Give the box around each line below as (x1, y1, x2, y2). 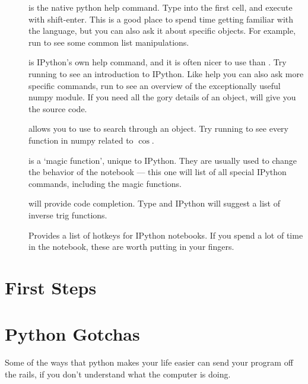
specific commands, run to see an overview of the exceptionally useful (28, 79, 281, 91)
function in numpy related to (28, 134, 134, 146)
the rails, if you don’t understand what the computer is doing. (5, 367, 231, 380)
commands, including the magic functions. (28, 177, 182, 189)
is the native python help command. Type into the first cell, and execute (28, 1, 293, 13)
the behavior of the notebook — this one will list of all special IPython (28, 166, 287, 178)
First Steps (5, 275, 97, 299)
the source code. (28, 102, 87, 115)
